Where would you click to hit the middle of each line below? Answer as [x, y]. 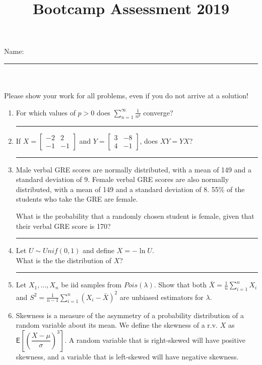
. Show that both [180, 285]
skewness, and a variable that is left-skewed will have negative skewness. [127, 356]
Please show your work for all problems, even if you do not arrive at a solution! [126, 96]
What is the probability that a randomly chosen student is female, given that [135, 216]
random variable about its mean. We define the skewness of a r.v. [117, 325]
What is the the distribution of [64, 260]
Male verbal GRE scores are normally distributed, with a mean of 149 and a [134, 169]
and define [99, 250]
